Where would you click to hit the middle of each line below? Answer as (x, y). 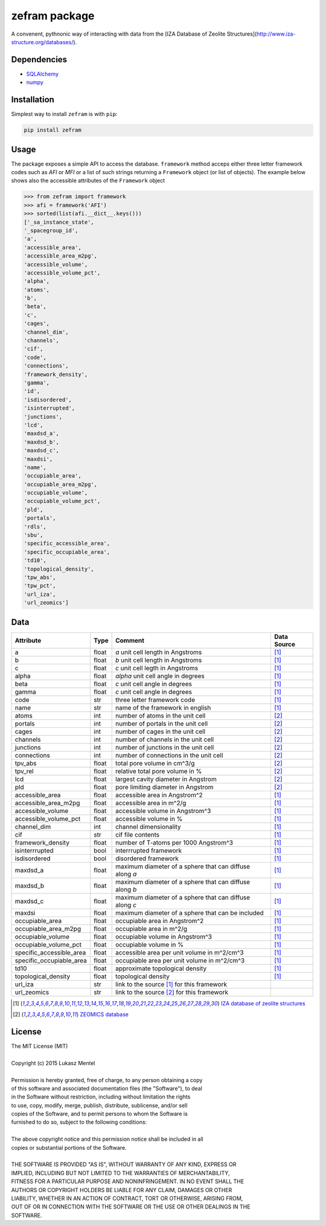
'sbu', (34, 535)
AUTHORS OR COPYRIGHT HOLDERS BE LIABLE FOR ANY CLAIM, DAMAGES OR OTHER (122, 1190)
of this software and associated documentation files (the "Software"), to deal (107, 1088)
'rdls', (35, 527)
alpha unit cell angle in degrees (160, 676)
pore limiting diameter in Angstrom (164, 787)
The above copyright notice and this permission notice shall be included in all (107, 1139)
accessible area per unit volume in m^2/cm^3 (179, 952)
